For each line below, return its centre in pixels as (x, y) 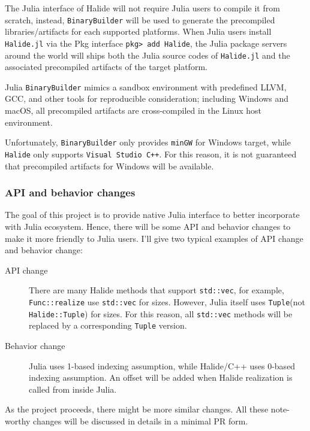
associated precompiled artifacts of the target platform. (106, 67)
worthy (18, 421)
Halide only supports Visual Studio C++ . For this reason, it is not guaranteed (151, 154)
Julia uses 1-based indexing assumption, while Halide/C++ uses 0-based (162, 365)
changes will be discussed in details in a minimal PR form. (141, 421)
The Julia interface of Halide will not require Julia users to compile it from (142, 8)
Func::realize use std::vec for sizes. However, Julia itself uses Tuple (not (167, 301)
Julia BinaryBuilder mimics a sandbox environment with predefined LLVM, (146, 86)
